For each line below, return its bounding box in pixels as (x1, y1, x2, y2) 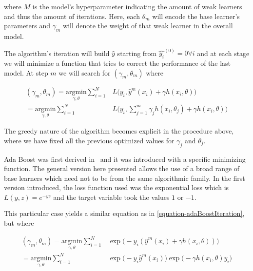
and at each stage (197, 48, 250, 58)
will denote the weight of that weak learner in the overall (63, 20, 233, 31)
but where (4, 218, 34, 228)
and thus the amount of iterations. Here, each (4, 11, 140, 21)
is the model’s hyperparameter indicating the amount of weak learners (32, 1, 242, 11)
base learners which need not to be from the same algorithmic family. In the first (4, 173, 245, 183)
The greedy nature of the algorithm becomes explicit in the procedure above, (4, 126, 234, 136)
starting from (117, 48, 157, 58)
